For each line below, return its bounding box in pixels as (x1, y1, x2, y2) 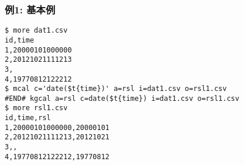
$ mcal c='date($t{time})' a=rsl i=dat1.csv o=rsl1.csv (5, 85, 227, 93)
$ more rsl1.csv (5, 104, 68, 113)
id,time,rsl (5, 114, 51, 122)
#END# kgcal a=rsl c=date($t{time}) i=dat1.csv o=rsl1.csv (5, 94, 239, 103)
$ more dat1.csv (5, 26, 68, 35)
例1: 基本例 (5, 2, 56, 16)
